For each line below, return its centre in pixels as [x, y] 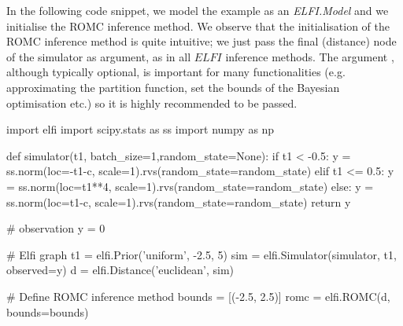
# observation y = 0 [56, 228]
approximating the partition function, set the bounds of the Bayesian [173, 87]
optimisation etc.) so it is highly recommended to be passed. [152, 103]
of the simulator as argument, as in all [99, 56]
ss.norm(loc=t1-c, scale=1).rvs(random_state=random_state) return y [179, 201]
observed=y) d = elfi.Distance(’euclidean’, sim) [120, 270]
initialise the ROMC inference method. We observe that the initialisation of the [198, 26]
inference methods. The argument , [310, 56]
